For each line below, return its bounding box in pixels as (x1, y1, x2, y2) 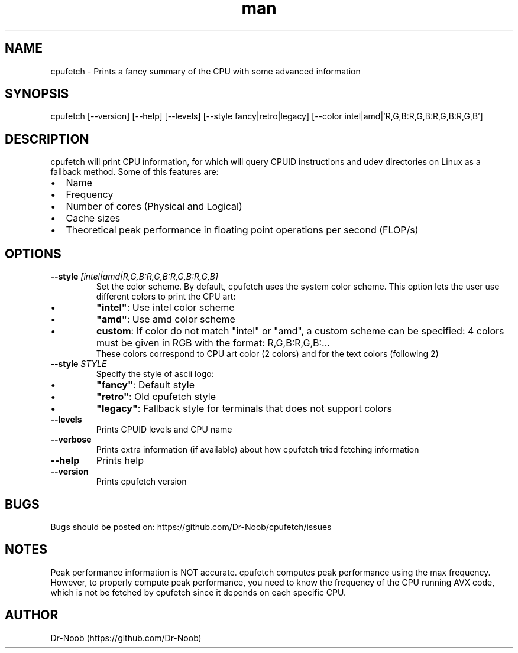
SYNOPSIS (5, 86, 69, 102)
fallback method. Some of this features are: (50, 167, 219, 177)
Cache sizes (66, 212, 121, 225)
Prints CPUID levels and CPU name (96, 424, 232, 435)
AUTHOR (5, 607, 59, 623)
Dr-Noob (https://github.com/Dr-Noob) (50, 632, 202, 643)
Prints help (96, 454, 144, 467)
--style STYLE (50, 359, 107, 369)
